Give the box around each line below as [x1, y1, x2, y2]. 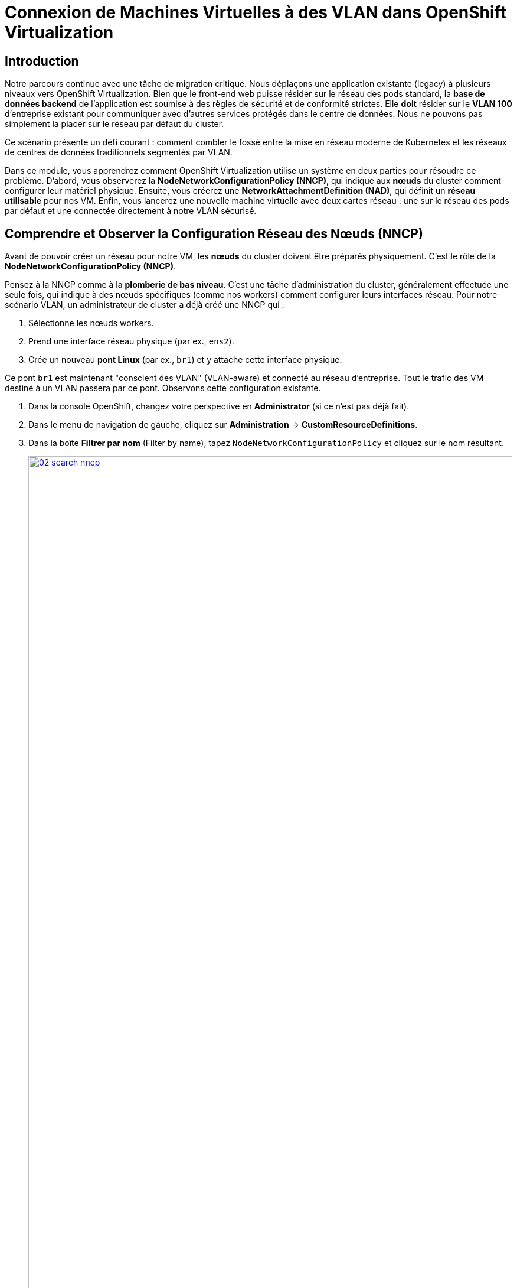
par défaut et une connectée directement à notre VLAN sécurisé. [5, 206, 257, 216]
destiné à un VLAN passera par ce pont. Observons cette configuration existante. [5, 383, 321, 393]
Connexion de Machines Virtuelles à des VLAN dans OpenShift [5, 2, 506, 22]
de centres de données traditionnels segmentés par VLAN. [5, 147, 233, 158]
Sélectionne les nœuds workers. [28, 318, 154, 328]
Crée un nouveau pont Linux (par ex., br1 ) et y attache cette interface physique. [28, 354, 342, 365]
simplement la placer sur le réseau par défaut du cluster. [5, 119, 224, 129]
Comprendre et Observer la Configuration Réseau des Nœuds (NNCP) [5, 226, 423, 241]
